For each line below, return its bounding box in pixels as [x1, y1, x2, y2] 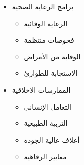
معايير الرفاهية [24, 151, 67, 162]
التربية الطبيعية [24, 118, 68, 128]
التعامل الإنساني [24, 101, 71, 111]
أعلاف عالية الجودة [24, 134, 80, 145]
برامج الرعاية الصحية [12, 1, 74, 11]
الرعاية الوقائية [24, 18, 68, 28]
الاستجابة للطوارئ [24, 68, 78, 78]
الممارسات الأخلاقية [12, 84, 71, 95]
